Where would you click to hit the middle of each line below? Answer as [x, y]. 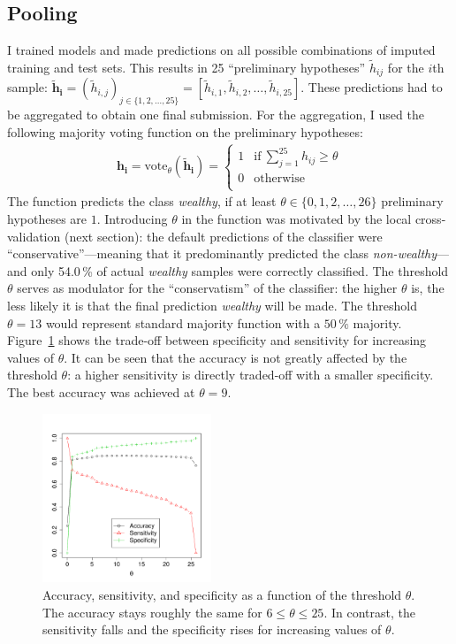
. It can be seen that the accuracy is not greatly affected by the [236, 357]
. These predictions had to [372, 87]
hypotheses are [47, 218]
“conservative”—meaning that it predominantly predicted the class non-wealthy [222, 253]
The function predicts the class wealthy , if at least [142, 201]
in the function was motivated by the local [296, 218]
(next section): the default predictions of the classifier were [223, 236]
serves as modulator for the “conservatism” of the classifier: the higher [207, 288]
